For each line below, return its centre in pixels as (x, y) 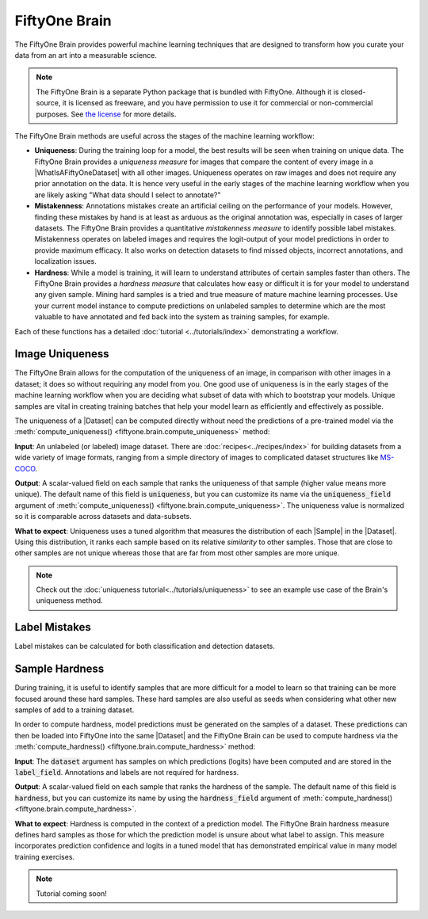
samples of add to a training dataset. (75, 710)
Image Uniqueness (62, 354)
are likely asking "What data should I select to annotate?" (128, 195)
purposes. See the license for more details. (106, 114)
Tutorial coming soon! (71, 893)
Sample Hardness (59, 669)
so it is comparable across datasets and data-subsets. (103, 517)
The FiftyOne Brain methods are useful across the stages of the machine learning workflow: (164, 135)
